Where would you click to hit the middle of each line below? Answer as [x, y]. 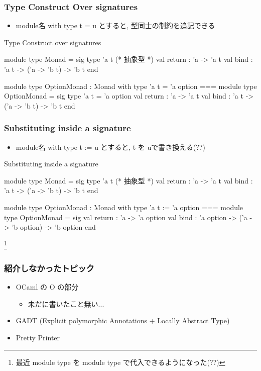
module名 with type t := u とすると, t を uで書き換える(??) [110, 147]
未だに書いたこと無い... [66, 303]
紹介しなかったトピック [49, 268]
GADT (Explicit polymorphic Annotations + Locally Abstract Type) [123, 320]
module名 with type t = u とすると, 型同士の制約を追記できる [115, 25]
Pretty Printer [38, 337]
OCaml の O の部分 [47, 287]
